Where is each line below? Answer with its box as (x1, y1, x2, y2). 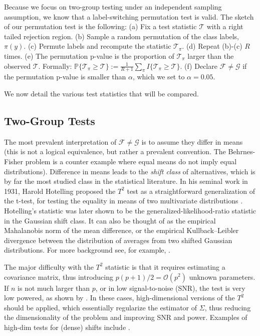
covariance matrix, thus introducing (4, 271, 113, 282)
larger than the (187, 50, 234, 61)
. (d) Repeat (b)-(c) (182, 41, 242, 51)
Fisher (4, 156, 24, 166)
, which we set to (132, 71, 185, 82)
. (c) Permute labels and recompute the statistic (24, 41, 171, 51)
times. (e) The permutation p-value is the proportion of (4, 50, 174, 61)
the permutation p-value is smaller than (4, 71, 126, 82)
